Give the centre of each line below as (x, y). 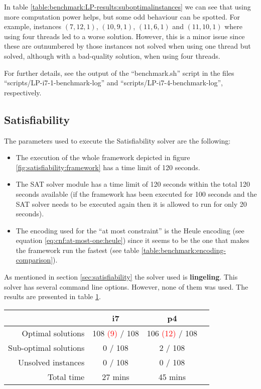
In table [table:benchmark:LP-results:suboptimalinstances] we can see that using (127, 7)
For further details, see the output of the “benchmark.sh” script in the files (119, 73)
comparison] (34, 260)
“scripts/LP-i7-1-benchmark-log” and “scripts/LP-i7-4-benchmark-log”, (114, 83)
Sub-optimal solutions (46, 347)
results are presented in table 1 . (52, 296)
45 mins (172, 376)
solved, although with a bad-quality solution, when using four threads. (112, 55)
